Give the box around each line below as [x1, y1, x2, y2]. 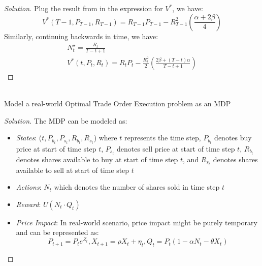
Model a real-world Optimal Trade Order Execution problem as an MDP [4, 98, 231, 109]
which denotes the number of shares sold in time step [54, 182, 220, 192]
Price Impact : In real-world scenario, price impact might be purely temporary [16, 217, 257, 227]
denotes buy [214, 132, 252, 143]
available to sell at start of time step [16, 164, 129, 175]
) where [93, 132, 117, 143]
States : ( [16, 132, 42, 143]
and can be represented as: [16, 227, 99, 238]
